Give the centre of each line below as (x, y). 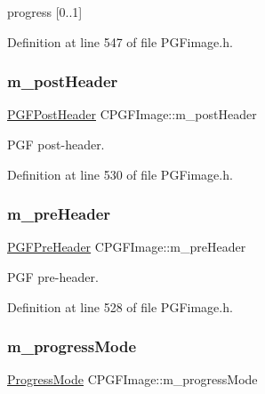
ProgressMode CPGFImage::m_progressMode (132, 379)
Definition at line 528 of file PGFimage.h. (120, 306)
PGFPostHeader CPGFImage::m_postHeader (132, 114)
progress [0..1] (45, 12)
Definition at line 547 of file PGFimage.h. (120, 41)
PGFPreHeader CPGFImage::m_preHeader (127, 247)
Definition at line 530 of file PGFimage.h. (120, 174)
